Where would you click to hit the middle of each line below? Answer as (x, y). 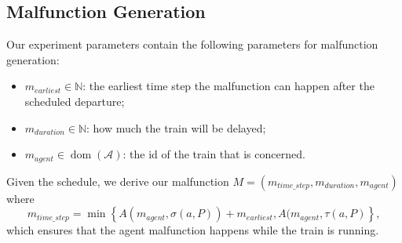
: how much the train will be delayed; (176, 127)
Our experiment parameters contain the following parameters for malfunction (192, 44)
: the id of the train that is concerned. (214, 154)
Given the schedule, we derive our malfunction (118, 181)
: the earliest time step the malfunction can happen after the (228, 86)
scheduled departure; (75, 101)
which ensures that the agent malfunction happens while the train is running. (193, 230)
